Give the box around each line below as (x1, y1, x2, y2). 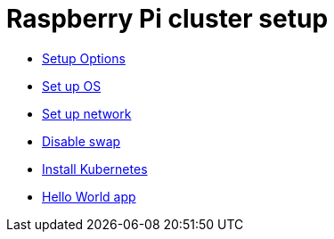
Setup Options (42, 50, 126, 66)
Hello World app (42, 188, 136, 204)
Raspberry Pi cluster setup (6, 4, 329, 34)
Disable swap (42, 133, 121, 149)
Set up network (42, 105, 132, 121)
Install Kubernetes (42, 161, 148, 177)
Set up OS (42, 78, 102, 94)
